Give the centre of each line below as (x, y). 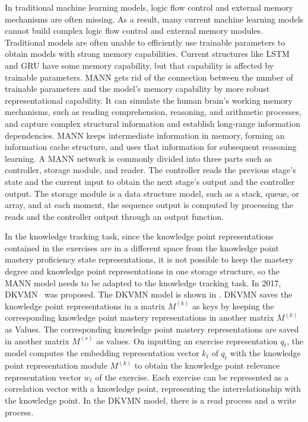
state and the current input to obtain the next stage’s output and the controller (150, 181)
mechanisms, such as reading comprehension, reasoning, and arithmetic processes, (153, 112)
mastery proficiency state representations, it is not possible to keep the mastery (149, 259)
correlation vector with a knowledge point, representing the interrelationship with (153, 389)
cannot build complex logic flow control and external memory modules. (134, 31)
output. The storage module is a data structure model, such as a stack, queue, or (152, 193)
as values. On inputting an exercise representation (187, 341)
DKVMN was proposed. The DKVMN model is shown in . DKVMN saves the (149, 294)
